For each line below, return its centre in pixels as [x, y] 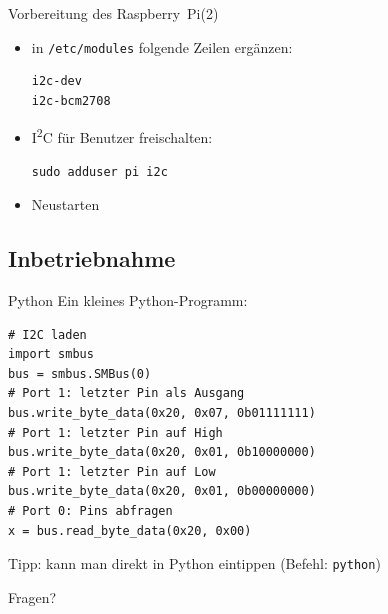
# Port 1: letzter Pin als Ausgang [126, 393]
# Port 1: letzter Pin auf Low [112, 471]
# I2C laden [47, 334]
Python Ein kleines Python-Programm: [128, 300]
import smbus [51, 354]
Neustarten [65, 204]
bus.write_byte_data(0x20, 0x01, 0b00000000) [162, 491]
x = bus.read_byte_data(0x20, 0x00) [130, 530]
